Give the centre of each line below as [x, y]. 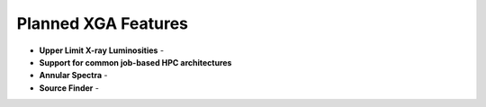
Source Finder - [69, 88]
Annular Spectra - [73, 76]
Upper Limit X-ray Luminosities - [102, 50]
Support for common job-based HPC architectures [135, 62]
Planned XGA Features [103, 23]
